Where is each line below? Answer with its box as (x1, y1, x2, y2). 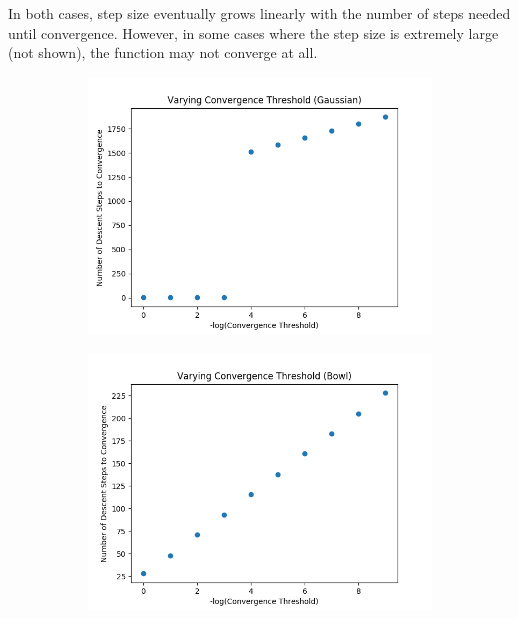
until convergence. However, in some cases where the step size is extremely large (8, 22, 499, 43)
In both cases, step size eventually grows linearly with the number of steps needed (8, 3, 511, 23)
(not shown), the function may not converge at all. (8, 42, 318, 63)
